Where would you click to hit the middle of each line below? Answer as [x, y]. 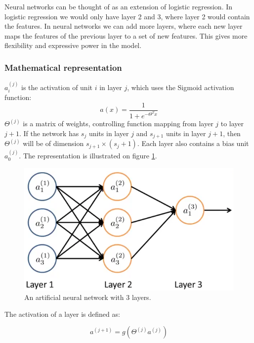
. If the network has [49, 133]
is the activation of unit [57, 87]
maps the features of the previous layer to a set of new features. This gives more [126, 35]
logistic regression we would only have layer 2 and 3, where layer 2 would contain [127, 16]
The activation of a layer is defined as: [62, 314]
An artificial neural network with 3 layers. [88, 297]
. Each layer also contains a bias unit [193, 143]
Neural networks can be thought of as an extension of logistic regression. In [119, 6]
